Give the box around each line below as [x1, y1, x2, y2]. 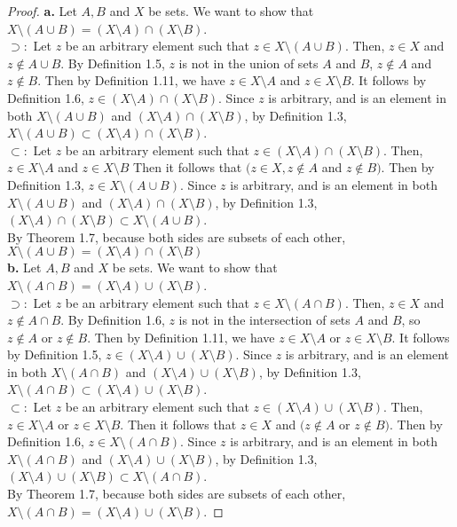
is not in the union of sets [178, 53, 319, 72]
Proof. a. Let [7, 2, 77, 20]
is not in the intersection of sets [178, 311, 351, 329]
